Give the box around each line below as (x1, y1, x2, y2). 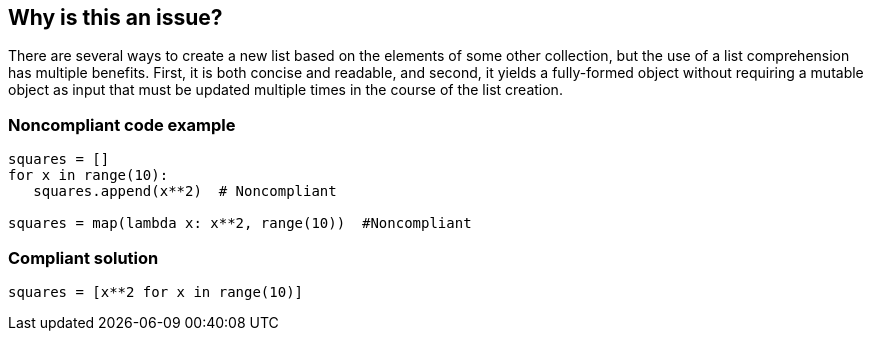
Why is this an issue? (8, 5, 223, 30)
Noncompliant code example (8, 114, 236, 135)
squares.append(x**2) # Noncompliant (33, 183, 337, 200)
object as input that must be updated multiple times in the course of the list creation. (8, 81, 563, 99)
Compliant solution (8, 247, 159, 268)
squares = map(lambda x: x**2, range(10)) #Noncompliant (8, 215, 472, 232)
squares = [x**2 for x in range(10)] (8, 283, 304, 300)
